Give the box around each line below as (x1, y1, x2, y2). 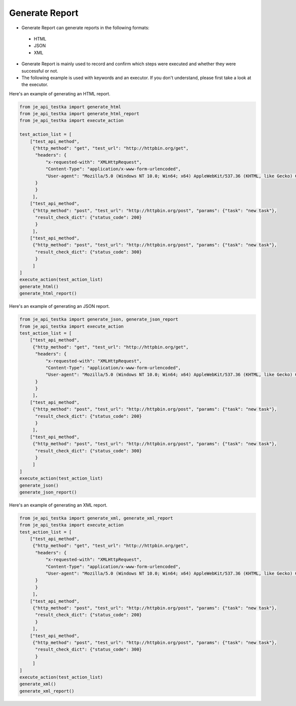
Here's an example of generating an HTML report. (9, 90, 111, 96)
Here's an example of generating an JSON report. (9, 303, 110, 309)
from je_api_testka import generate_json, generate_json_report (19, 317, 179, 322)
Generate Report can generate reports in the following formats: (21, 25, 150, 31)
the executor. (21, 82, 48, 87)
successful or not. (21, 68, 59, 74)
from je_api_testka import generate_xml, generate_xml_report (19, 515, 173, 521)
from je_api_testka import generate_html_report (19, 111, 140, 117)
